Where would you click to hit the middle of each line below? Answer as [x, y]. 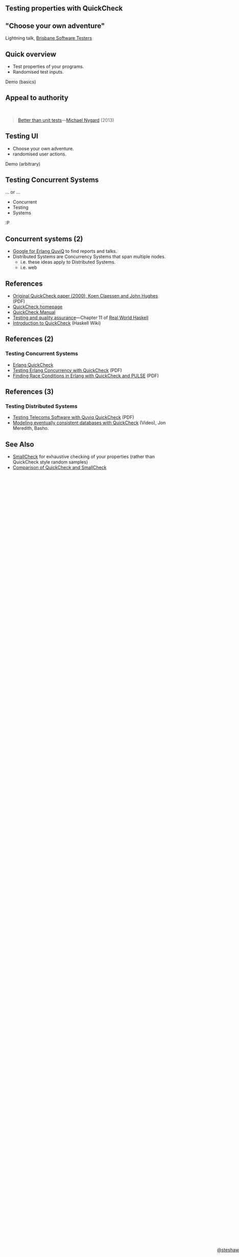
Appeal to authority [37, 98]
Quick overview [31, 54]
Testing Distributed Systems [41, 406]
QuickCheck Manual [34, 312]
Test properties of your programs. [48, 66]
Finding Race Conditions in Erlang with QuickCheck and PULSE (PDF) [86, 376]
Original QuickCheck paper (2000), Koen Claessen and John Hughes [85, 296]
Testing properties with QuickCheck [64, 8]
